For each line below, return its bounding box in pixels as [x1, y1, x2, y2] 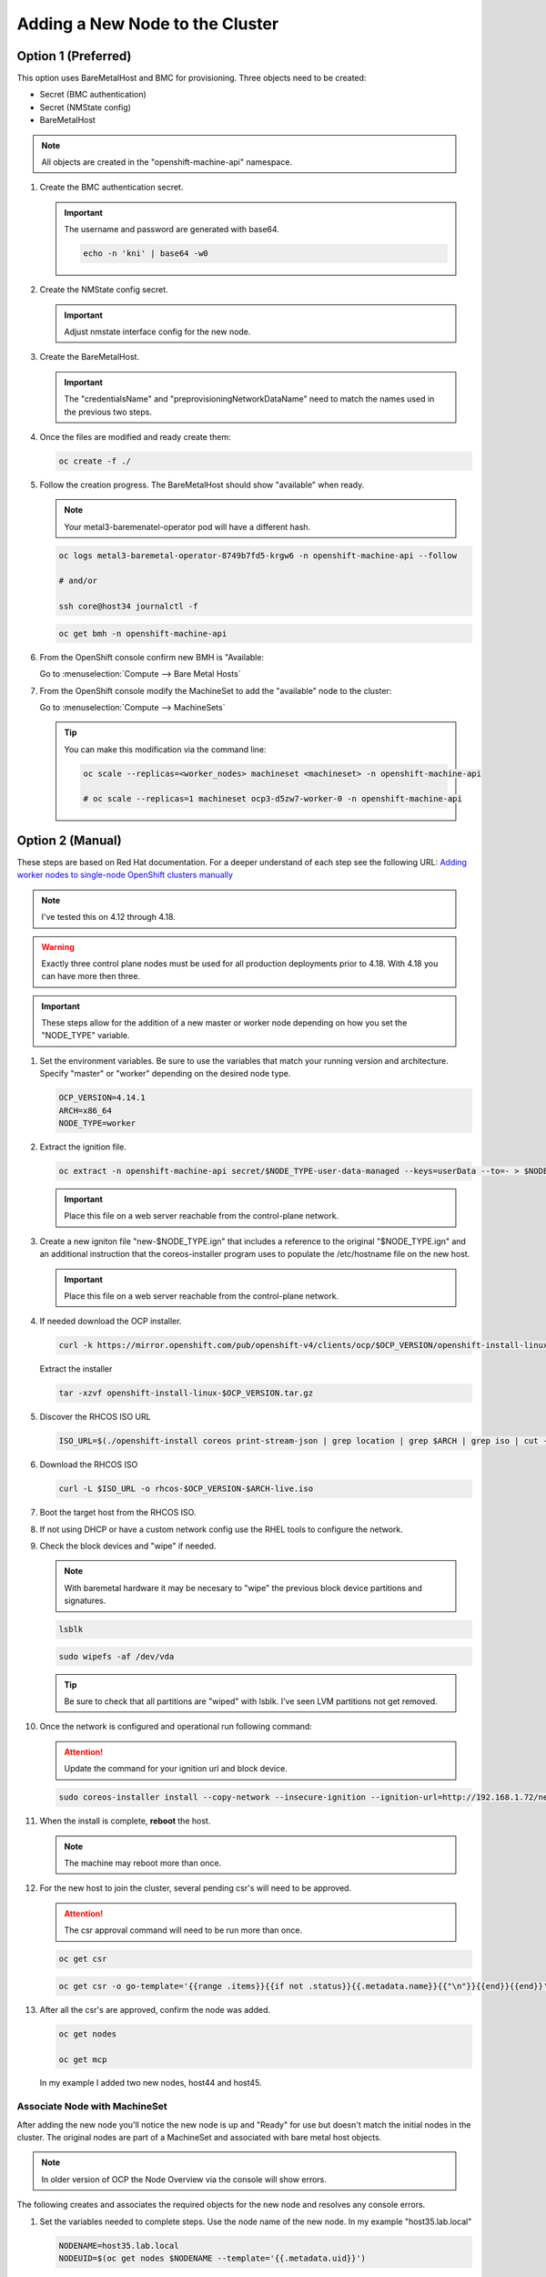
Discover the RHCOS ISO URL [39, 1412, 151, 1423]
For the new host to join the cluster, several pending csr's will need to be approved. [39, 1883, 352, 1894]
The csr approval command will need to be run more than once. [64, 1925, 303, 1935]
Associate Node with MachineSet [16, 2100, 167, 2113]
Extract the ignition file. [39, 1141, 126, 1152]
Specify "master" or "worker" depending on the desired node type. [39, 1068, 291, 1079]
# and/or [58, 576, 98, 587]
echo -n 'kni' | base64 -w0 [83, 249, 208, 259]
